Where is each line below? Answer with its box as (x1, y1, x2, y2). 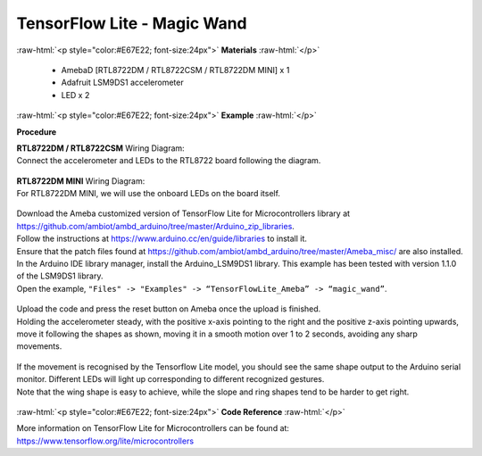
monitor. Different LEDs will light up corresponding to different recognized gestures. (16, 374, 325, 385)
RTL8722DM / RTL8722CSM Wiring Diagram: (16, 143, 185, 153)
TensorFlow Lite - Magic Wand (16, 13, 247, 33)
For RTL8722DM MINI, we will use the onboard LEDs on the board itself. (16, 188, 281, 199)
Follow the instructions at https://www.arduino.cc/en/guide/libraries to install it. (16, 233, 308, 245)
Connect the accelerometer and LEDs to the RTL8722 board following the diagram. (16, 155, 321, 166)
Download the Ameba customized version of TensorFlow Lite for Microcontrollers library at (16, 208, 351, 219)
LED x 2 (61, 89, 90, 100)
